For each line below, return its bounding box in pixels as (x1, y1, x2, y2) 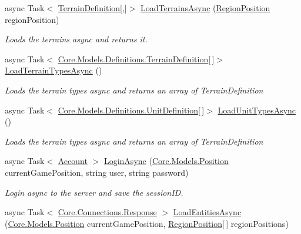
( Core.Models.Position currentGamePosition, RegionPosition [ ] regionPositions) (5, 217, 289, 229)
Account (58, 155, 88, 167)
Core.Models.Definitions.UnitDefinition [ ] (58, 103, 205, 116)
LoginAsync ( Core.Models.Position (103, 155, 229, 167)
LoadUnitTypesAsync (218, 103, 296, 116)
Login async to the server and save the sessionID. (5, 186, 183, 198)
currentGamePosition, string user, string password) (5, 166, 189, 178)
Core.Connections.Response (58, 206, 157, 218)
